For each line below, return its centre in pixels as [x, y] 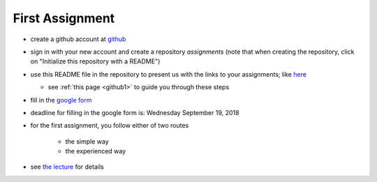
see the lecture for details [67, 167]
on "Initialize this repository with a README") [95, 61]
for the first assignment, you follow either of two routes [110, 126]
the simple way [87, 141]
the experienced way [96, 151]
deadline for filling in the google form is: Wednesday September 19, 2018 [135, 112]
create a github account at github [78, 39]
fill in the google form [61, 100]
